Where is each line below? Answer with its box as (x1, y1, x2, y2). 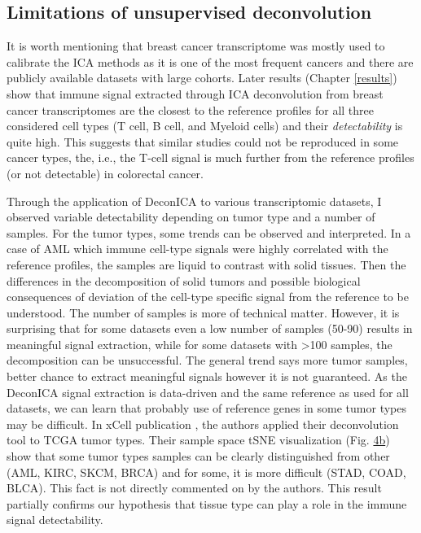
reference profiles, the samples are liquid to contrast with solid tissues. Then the (7, 256, 406, 273)
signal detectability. (7, 511, 103, 528)
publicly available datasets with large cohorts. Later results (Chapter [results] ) (7, 69, 397, 86)
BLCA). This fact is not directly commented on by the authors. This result (7, 479, 382, 496)
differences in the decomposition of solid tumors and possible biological (7, 272, 361, 289)
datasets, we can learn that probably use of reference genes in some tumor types (7, 400, 406, 417)
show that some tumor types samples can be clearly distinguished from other (7, 448, 390, 465)
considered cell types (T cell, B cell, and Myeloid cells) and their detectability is (7, 117, 403, 134)
